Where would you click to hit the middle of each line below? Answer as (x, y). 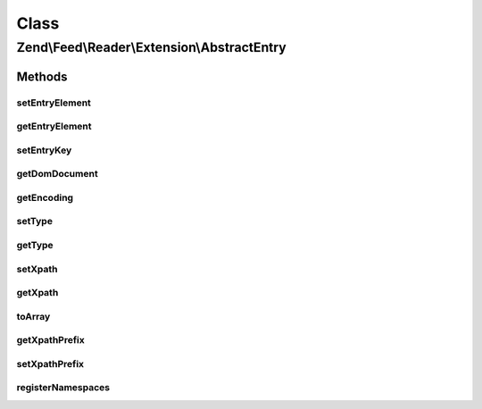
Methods (42, 76)
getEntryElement (54, 127)
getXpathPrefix (50, 340)
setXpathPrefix (50, 363)
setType (35, 221)
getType (35, 245)
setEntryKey (44, 150)
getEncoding (45, 197)
